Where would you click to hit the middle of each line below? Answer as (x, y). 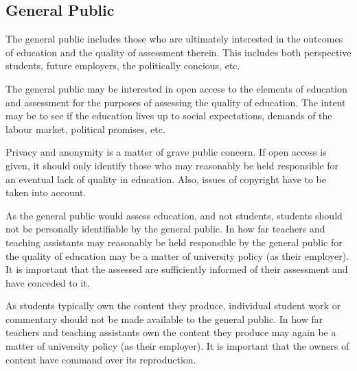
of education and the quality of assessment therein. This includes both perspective (178, 52)
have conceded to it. (48, 282)
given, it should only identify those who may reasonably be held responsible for (172, 165)
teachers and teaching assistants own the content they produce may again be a (171, 332)
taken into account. (46, 192)
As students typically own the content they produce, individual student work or (173, 306)
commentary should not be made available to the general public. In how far (164, 319)
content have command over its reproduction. (101, 359)
